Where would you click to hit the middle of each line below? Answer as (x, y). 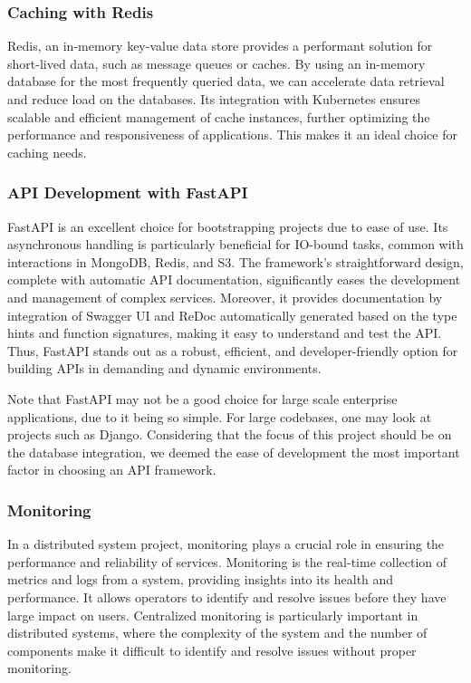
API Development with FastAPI (128, 192)
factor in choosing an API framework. (112, 470)
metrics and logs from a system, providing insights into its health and (201, 579)
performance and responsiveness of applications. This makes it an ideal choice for (232, 135)
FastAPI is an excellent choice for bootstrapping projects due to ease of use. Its (228, 226)
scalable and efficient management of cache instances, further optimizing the (219, 116)
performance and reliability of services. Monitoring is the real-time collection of (227, 561)
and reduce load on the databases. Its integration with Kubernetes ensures (214, 99)
